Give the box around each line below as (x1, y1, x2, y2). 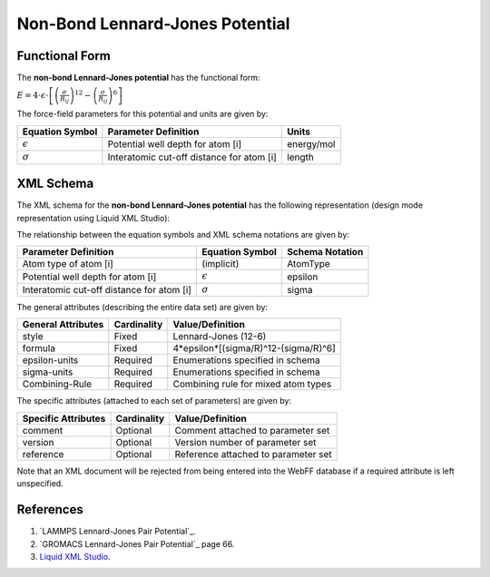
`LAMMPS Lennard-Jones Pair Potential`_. (39, 526, 196, 537)
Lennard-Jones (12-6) (172, 330, 267, 343)
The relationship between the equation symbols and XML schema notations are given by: (16, 229, 349, 240)
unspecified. (16, 478, 64, 489)
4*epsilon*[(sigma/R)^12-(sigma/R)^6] (172, 342, 336, 355)
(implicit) (201, 258, 240, 270)
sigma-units (22, 366, 73, 378)
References (16, 502, 83, 517)
